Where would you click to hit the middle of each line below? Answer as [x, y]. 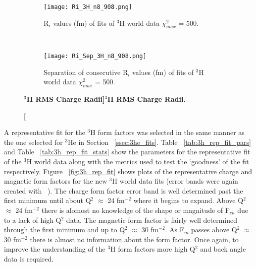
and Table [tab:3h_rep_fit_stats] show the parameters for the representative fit [127, 152]
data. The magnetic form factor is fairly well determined [152, 220]
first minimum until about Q [48, 200]
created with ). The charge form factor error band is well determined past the [124, 190]
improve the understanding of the [55, 249]
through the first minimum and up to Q [65, 230]
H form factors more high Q [153, 249]
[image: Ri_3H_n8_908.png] [88, 7]
